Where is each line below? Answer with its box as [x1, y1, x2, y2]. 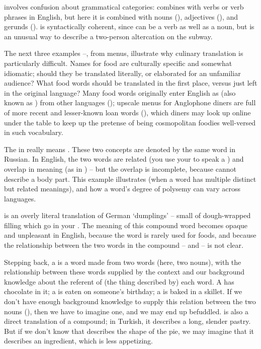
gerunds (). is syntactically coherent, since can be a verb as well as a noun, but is [4, 21, 254, 32]
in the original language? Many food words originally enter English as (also [4, 87, 236, 98]
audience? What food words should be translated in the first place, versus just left [4, 78, 257, 88]
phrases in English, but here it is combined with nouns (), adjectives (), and [4, 11, 238, 22]
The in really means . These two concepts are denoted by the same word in [4, 144, 236, 154]
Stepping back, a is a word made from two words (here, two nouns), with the [4, 256, 241, 267]
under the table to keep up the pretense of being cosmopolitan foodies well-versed [4, 117, 256, 127]
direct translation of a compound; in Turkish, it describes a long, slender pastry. [4, 316, 251, 326]
